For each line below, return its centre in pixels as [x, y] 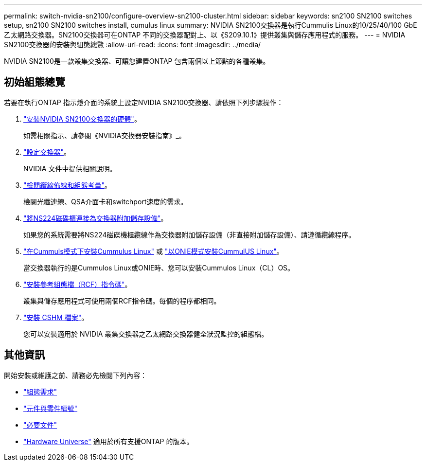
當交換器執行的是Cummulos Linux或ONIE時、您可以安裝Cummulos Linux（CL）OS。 [159, 268]
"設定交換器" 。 [47, 152]
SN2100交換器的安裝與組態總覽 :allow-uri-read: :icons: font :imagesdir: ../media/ [133, 45]
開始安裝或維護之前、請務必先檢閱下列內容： [75, 375]
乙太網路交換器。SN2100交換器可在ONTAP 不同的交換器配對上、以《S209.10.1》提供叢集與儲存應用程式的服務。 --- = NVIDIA [205, 35]
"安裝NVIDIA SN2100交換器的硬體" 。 [82, 119]
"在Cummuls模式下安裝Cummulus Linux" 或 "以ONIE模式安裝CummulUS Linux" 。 [153, 251]
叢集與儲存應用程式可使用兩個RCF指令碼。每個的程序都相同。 [122, 301]
